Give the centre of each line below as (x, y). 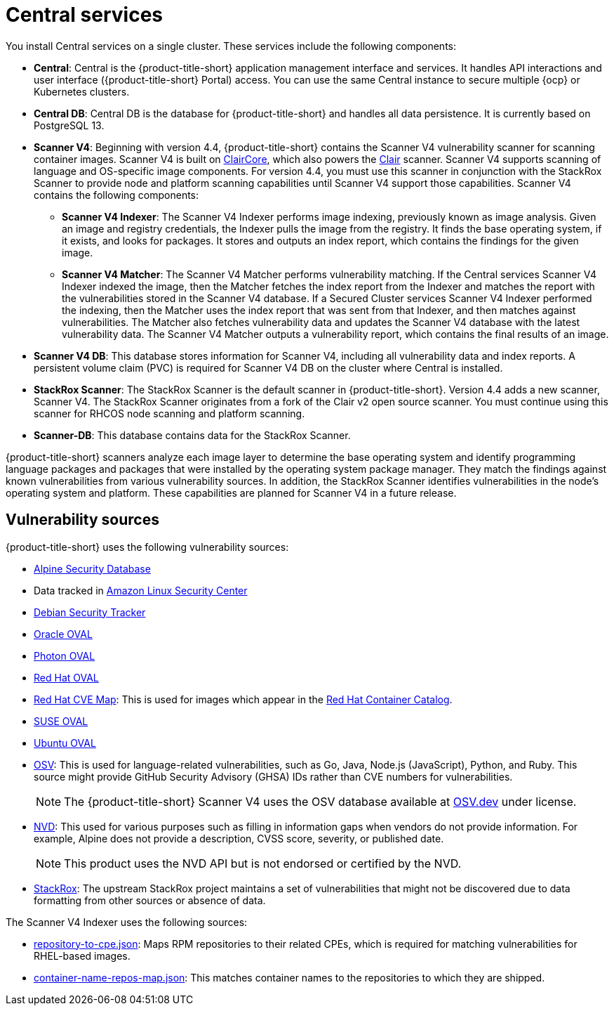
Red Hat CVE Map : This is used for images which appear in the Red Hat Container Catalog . (243, 699)
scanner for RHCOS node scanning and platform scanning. (169, 413)
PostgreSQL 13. (69, 125)
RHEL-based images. (82, 955)
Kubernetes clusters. (82, 91)
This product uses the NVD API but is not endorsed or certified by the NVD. (263, 863)
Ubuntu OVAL (65, 743)
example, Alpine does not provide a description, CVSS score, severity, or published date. (239, 838)
